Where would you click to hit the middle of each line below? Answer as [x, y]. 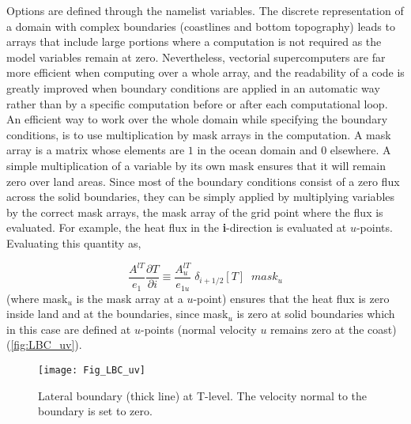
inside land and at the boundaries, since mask [117, 314]
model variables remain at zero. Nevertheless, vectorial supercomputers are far [196, 57]
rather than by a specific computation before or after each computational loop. [197, 103]
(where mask [37, 298]
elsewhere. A [360, 150]
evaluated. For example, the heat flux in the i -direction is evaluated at [177, 227]
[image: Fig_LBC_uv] [92, 370]
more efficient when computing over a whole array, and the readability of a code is [205, 72]
